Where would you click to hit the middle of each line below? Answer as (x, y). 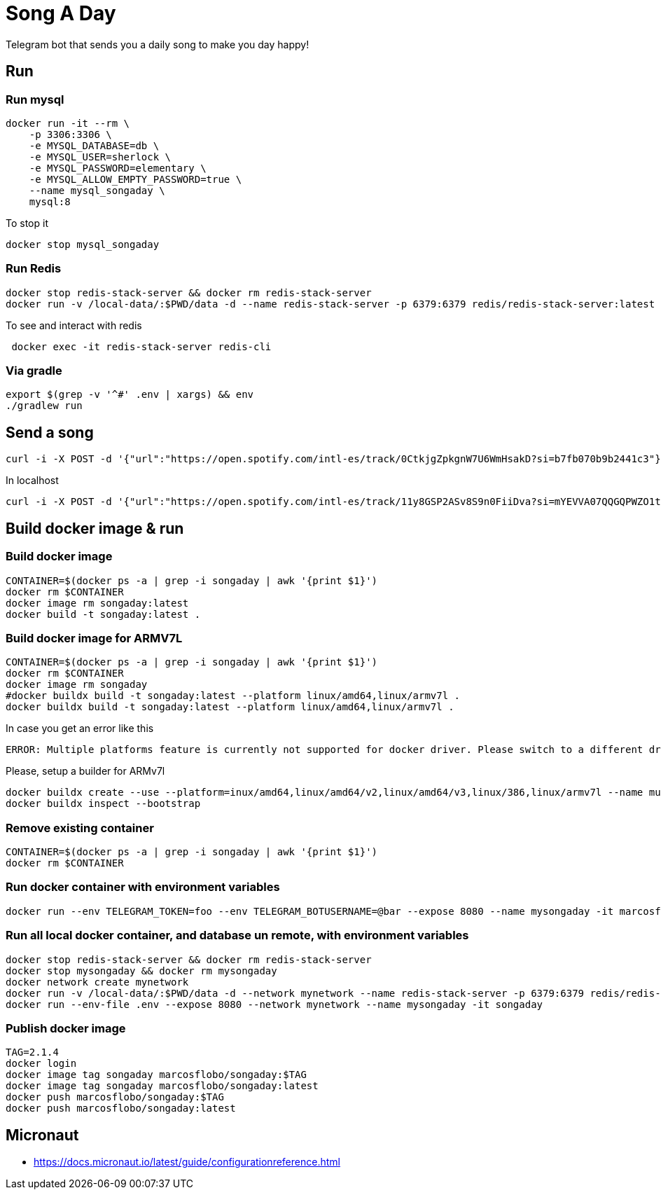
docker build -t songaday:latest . (103, 614)
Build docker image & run (95, 528)
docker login (41, 1064)
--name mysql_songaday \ (97, 190)
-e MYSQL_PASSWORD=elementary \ (118, 168)
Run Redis (34, 269)
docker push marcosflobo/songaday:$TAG (115, 1097)
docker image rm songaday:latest (97, 603)
